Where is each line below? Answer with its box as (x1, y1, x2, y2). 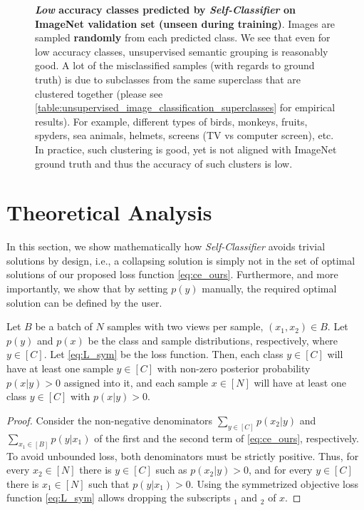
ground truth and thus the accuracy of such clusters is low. (35, 155, 293, 170)
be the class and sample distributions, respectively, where (88, 332, 338, 347)
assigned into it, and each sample (63, 374, 209, 389)
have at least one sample (6, 361, 113, 375)
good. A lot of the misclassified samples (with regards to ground (35, 58, 315, 73)
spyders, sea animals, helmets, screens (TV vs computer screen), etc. (35, 128, 334, 143)
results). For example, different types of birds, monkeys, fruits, (35, 113, 308, 128)
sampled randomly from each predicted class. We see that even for (35, 30, 331, 45)
